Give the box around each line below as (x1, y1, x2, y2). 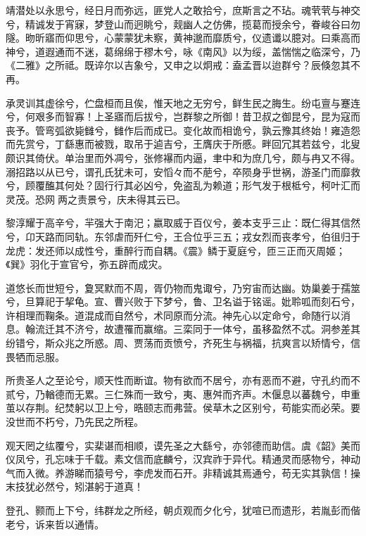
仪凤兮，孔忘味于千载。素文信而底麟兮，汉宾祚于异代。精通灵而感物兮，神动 (6, 452, 360, 466)
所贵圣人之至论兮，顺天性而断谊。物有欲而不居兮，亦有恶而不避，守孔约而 (6, 373, 351, 388)
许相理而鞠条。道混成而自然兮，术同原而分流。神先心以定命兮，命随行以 (6, 307, 341, 322)
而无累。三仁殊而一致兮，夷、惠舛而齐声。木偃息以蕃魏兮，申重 (64, 386, 360, 401)
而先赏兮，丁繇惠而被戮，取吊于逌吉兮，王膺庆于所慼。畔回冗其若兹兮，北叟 (6, 136, 360, 151)
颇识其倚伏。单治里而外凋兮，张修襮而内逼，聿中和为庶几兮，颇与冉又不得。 (6, 150, 360, 165)
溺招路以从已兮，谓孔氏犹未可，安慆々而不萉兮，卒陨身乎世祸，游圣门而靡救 (6, 164, 360, 179)
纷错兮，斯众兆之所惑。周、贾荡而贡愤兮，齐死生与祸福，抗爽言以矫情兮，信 (6, 336, 360, 350)
